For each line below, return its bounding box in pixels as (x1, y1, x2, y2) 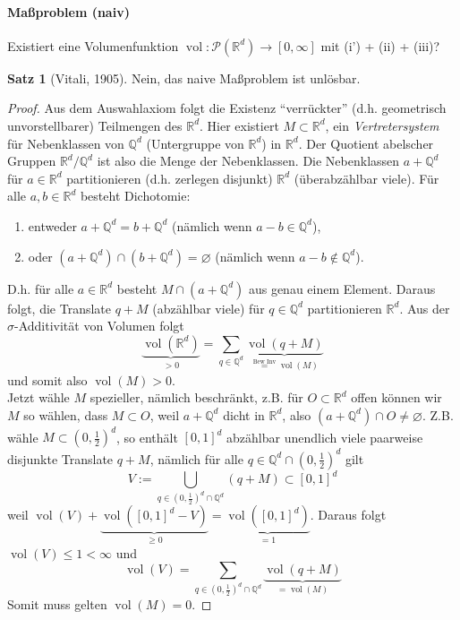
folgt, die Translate (7, 298, 112, 317)
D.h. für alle (7, 279, 74, 297)
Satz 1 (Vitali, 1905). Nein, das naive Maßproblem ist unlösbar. (7, 68, 361, 87)
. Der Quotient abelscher (298, 133, 434, 152)
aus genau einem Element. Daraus (248, 279, 436, 297)
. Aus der (399, 298, 450, 317)
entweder (28, 216, 77, 235)
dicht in (223, 405, 265, 424)
